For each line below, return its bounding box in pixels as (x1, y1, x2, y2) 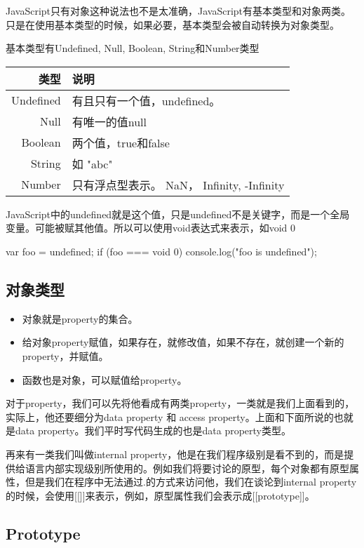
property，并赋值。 (22, 348, 109, 363)
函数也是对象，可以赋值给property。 (22, 372, 187, 387)
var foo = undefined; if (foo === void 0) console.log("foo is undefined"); (6, 243, 317, 258)
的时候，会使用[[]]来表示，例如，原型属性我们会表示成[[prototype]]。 (6, 488, 315, 502)
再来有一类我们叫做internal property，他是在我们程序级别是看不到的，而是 (6, 446, 344, 461)
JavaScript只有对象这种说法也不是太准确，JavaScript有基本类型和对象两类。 (6, 4, 351, 18)
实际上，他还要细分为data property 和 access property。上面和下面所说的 (6, 409, 334, 424)
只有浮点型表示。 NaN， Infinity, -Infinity (72, 176, 285, 193)
